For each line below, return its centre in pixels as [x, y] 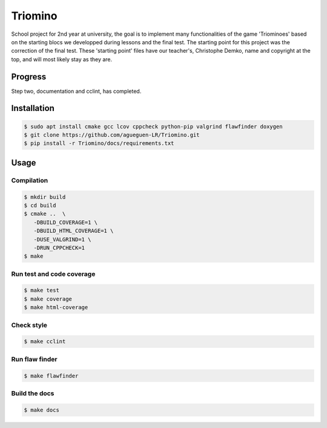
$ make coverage [48, 299]
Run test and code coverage [53, 274]
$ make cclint [45, 342]
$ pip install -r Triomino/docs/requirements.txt [99, 143]
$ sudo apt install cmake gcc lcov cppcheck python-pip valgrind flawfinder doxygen [153, 126]
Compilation [30, 180]
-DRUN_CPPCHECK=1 [59, 248]
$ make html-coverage [56, 307]
